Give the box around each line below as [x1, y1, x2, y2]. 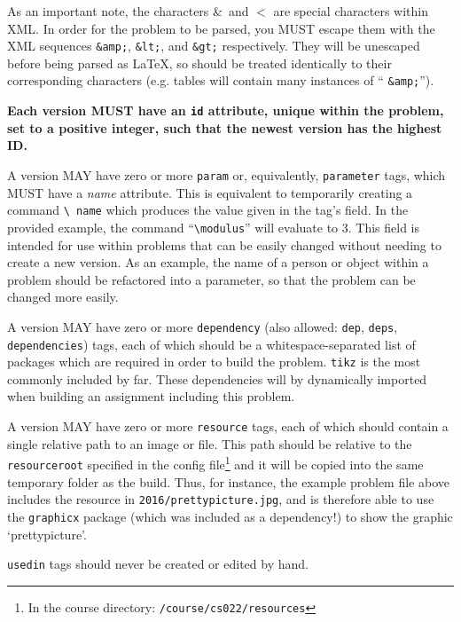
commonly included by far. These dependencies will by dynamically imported [7, 369, 427, 388]
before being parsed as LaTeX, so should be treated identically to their [7, 53, 392, 72]
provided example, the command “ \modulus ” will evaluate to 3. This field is [7, 217, 420, 236]
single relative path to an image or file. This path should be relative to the [7, 434, 412, 453]
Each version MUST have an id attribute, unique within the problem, [7, 101, 444, 120]
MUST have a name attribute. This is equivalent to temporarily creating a [7, 183, 413, 201]
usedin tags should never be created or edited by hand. [7, 555, 309, 573]
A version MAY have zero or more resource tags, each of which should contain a [7, 417, 449, 436]
